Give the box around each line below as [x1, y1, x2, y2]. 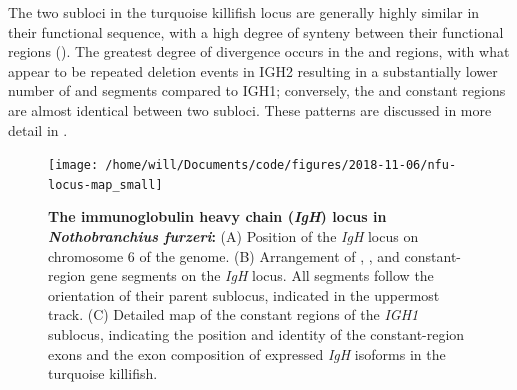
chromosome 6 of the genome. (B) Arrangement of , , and [48, 245, 400, 266]
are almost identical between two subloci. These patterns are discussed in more [8, 99, 492, 120]
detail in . [8, 119, 68, 140]
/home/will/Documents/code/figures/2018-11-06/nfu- [105, 158, 457, 173]
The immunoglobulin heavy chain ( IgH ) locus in [48, 206, 387, 227]
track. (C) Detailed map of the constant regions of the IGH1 [48, 304, 419, 325]
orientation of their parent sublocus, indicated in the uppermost [48, 284, 440, 305]
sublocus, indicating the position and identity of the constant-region [48, 324, 465, 345]
